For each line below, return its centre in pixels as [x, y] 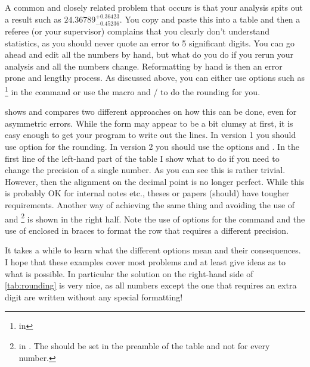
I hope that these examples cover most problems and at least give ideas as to [145, 262]
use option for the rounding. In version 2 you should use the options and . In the [152, 147]
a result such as [33, 19]
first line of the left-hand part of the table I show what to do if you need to [142, 158]
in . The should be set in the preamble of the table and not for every [144, 345]
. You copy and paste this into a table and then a [210, 19]
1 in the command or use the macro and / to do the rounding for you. [133, 90]
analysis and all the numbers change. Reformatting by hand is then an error [144, 66]
